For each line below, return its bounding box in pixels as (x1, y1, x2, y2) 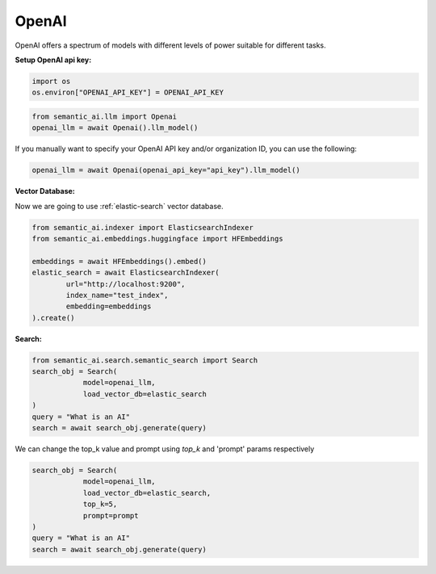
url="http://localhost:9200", (65, 279, 186, 288)
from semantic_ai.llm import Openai (31, 111, 178, 121)
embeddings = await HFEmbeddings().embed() (31, 257, 208, 266)
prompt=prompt (82, 511, 139, 520)
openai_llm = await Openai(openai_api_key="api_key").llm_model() (31, 165, 300, 175)
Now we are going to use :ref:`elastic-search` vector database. (15, 201, 224, 211)
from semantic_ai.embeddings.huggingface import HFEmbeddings (31, 234, 283, 243)
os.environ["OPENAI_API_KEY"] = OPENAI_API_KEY (31, 88, 224, 97)
